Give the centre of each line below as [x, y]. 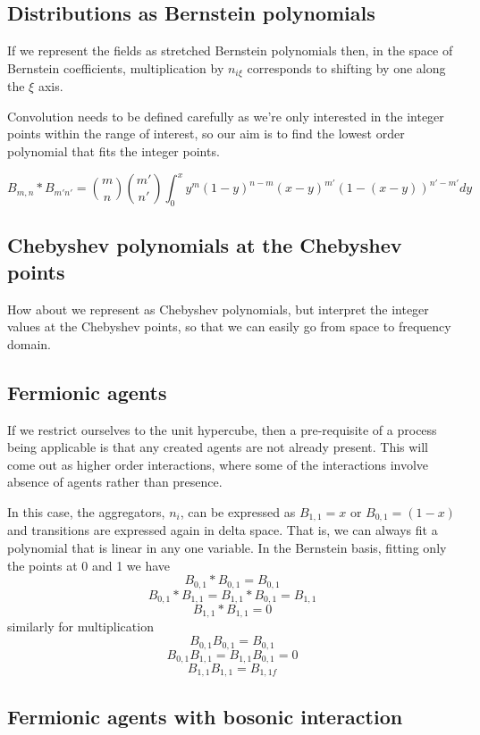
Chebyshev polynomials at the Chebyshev [205, 245]
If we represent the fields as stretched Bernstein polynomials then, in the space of [230, 50]
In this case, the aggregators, [86, 511]
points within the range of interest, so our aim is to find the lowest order [206, 134]
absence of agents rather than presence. [115, 482]
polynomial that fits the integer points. [114, 151]
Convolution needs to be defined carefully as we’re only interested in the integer [226, 116]
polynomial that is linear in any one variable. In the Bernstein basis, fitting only [227, 547]
